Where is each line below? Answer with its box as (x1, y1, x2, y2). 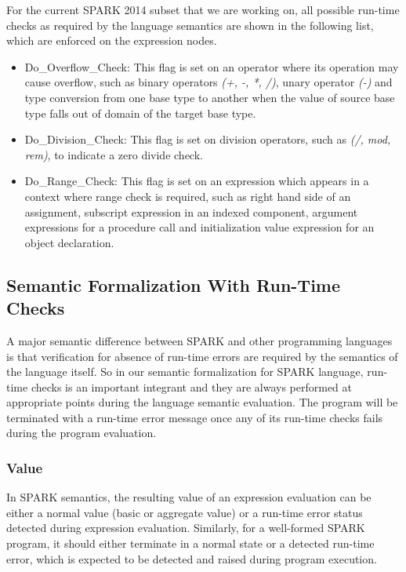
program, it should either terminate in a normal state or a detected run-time (6, 535, 375, 552)
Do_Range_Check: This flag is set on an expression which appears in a (24, 173, 369, 189)
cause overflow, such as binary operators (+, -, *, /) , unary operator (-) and (24, 74, 393, 90)
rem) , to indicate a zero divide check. (24, 146, 203, 162)
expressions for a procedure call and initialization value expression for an (24, 219, 375, 235)
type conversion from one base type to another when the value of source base (24, 89, 395, 105)
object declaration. (24, 234, 114, 250)
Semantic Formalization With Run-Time (6, 272, 341, 297)
